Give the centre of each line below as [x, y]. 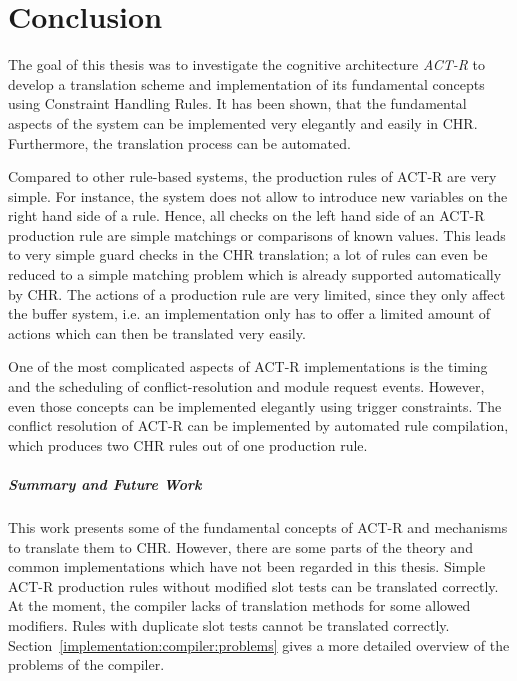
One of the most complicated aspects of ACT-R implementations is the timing [248, 366]
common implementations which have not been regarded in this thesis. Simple [247, 566]
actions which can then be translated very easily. [157, 332]
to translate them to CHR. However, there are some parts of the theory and [240, 546]
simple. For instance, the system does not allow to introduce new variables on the [258, 195]
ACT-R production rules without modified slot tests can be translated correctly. [253, 585]
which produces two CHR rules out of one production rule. [188, 444]
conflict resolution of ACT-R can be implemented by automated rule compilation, [258, 425]
